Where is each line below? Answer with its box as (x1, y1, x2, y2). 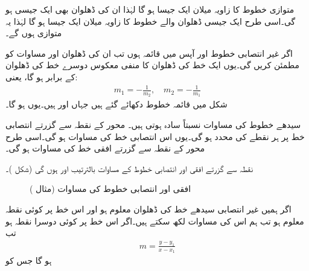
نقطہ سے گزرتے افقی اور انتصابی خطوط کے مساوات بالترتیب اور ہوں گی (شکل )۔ (5, 162, 253, 174)
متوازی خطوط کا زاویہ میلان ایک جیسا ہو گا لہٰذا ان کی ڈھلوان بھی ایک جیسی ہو (5, 3, 295, 15)
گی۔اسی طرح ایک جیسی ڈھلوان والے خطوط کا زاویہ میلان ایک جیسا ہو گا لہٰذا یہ (5, 14, 296, 27)
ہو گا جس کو (5, 254, 52, 267)
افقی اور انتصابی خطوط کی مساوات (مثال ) (30, 182, 191, 195)
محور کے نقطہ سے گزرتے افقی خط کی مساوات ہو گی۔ (5, 142, 205, 155)
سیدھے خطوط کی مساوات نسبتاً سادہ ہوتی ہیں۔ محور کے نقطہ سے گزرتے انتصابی (5, 118, 301, 130)
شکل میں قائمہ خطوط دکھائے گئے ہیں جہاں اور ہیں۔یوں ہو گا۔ (5, 98, 228, 110)
